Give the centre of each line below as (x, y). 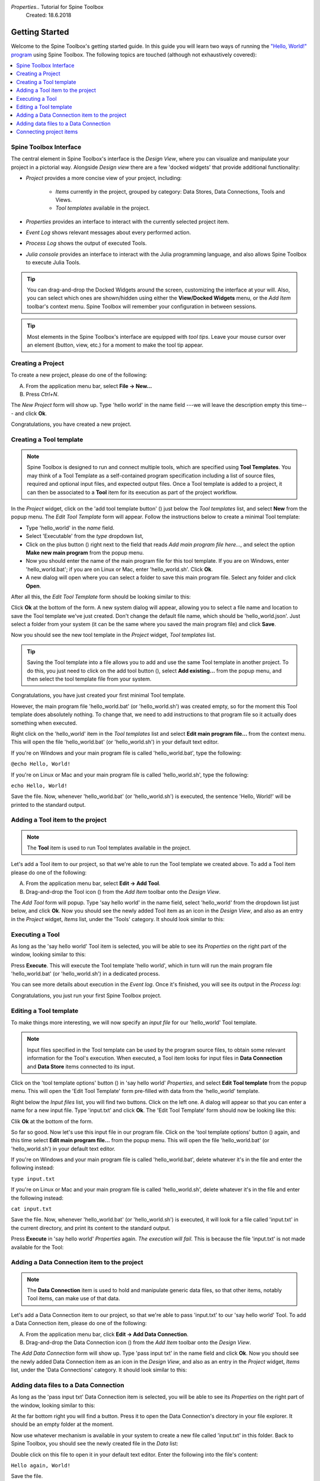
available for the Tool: (37, 1247)
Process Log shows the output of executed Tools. (86, 243)
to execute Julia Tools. (53, 262)
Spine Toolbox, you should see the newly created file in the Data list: (95, 1444)
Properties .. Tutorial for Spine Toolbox (57, 7)
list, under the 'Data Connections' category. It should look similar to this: (99, 1370)
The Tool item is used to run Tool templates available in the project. (109, 848)
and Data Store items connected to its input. (81, 1066)
